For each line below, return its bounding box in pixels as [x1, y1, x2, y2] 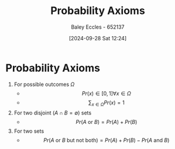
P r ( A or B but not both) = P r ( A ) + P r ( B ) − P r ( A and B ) [43, 137, 170, 144]
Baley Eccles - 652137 [71, 23, 125, 30]
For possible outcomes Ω [13, 81, 75, 88]
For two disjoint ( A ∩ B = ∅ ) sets [13, 109, 92, 116]
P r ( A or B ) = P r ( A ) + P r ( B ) [76, 119, 138, 126]
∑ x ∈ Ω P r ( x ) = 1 [88, 99, 125, 108]
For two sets [13, 127, 44, 135]
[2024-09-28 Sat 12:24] [68, 34, 127, 41]
